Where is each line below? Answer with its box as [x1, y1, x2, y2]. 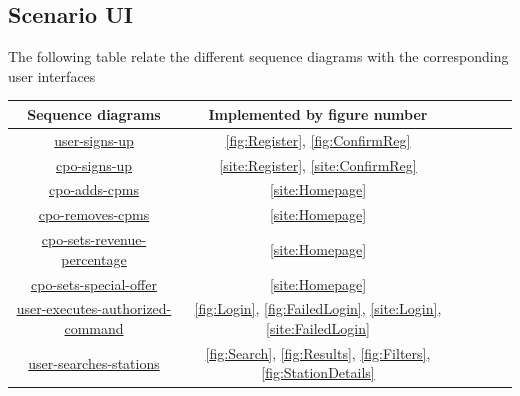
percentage [61, 248, 127, 269]
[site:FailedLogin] [266, 317, 370, 338]
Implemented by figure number [208, 103, 428, 124]
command [64, 317, 124, 338]
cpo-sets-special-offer [31, 273, 157, 294]
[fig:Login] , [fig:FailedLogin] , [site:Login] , [194, 298, 442, 319]
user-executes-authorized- [16, 298, 172, 319]
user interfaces [8, 65, 96, 86]
